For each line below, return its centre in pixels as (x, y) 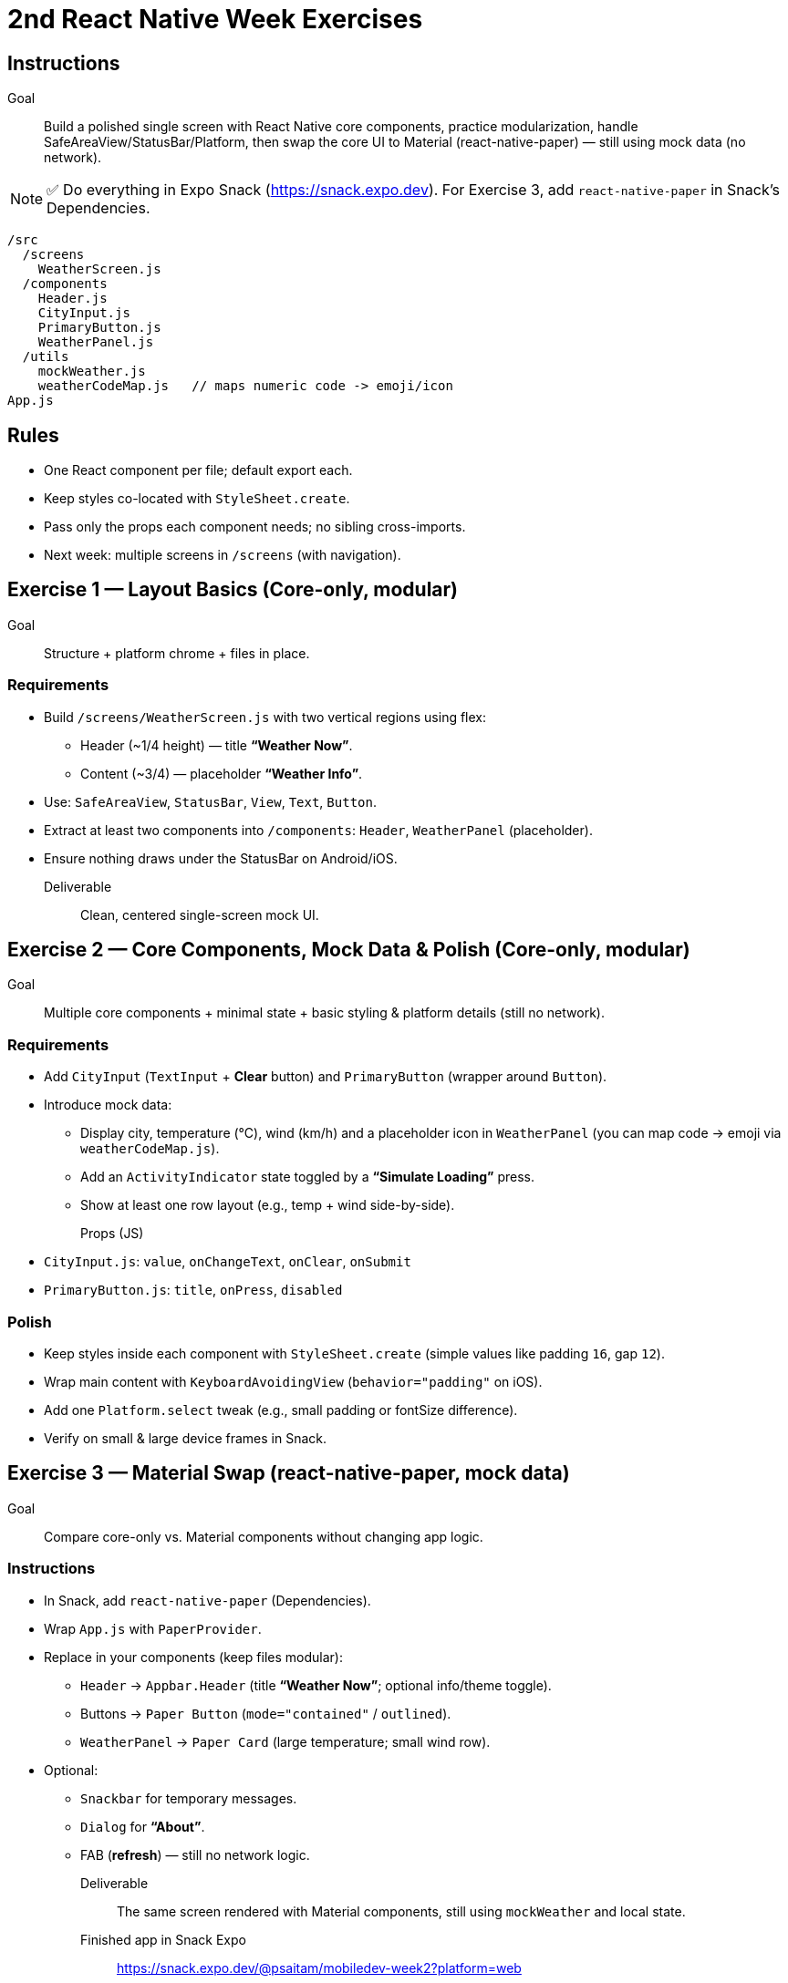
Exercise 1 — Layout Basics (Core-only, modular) (233, 590)
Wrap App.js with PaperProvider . (153, 1628)
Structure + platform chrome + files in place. (177, 653)
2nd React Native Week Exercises (215, 19)
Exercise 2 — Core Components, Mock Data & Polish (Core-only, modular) (349, 950)
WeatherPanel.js (96, 342)
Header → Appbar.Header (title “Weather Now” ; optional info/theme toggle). (316, 1685)
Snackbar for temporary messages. (189, 1798)
